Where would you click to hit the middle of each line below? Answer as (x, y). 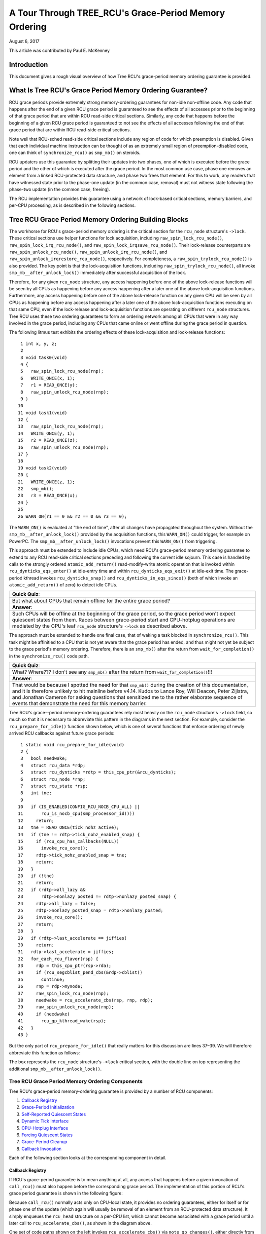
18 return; (36, 862)
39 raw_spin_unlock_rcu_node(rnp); (66, 1007)
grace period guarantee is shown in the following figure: (66, 1193)
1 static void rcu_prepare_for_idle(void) (72, 745)
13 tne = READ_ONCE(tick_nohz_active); (68, 828)
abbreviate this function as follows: (45, 1053)
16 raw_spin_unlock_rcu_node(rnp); (64, 447)
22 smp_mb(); (36, 488)
